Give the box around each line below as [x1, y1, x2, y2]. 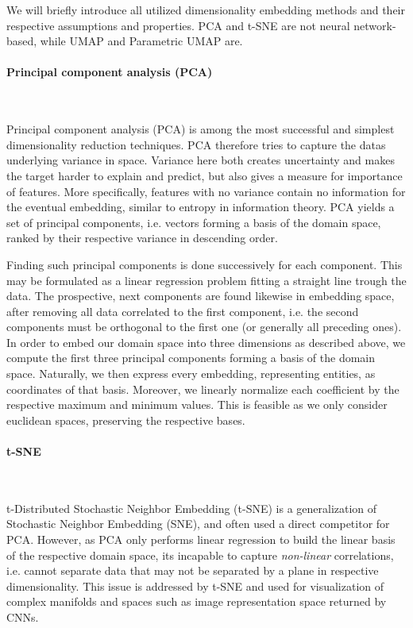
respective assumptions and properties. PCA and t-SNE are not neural [6, 17, 350, 33]
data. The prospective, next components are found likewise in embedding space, [6, 287, 395, 304]
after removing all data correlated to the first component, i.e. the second [6, 302, 359, 319]
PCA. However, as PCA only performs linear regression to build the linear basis [6, 531, 396, 548]
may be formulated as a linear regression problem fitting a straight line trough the [6, 272, 407, 288]
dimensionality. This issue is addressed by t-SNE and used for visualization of [6, 577, 384, 594]
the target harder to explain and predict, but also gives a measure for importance [6, 167, 403, 183]
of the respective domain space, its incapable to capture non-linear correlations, [6, 546, 394, 563]
